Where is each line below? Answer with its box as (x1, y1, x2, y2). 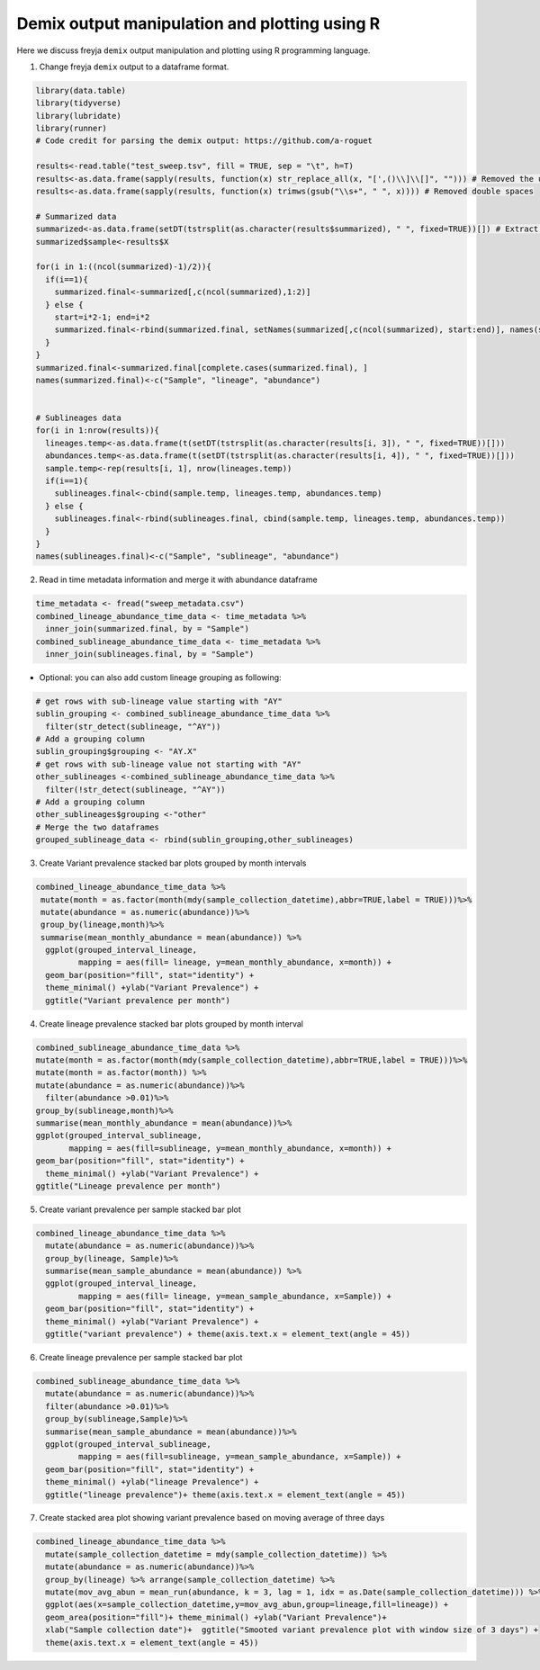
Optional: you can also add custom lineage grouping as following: (39, 671, 283, 683)
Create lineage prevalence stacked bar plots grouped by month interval (39, 1018, 303, 1029)
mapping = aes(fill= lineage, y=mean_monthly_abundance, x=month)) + (77, 957, 391, 967)
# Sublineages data (35, 413, 121, 423)
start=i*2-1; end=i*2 (54, 311, 150, 322)
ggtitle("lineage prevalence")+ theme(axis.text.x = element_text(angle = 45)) (45, 1489, 407, 1500)
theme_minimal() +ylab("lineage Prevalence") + (45, 1477, 259, 1487)
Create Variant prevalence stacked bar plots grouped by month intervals (39, 857, 307, 868)
